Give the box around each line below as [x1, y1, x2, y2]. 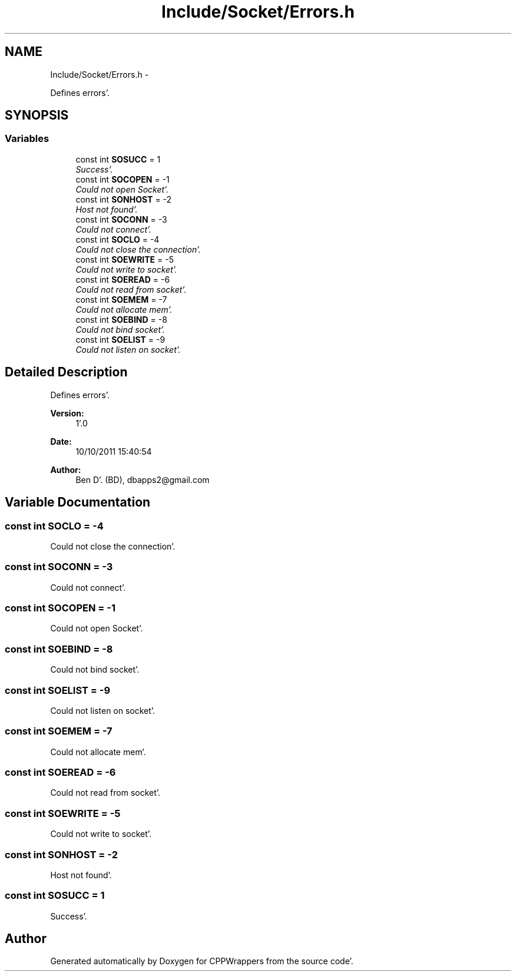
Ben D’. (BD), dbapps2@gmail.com [75, 474, 210, 485]
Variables [5, 133, 49, 145]
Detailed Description [5, 365, 128, 380]
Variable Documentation [5, 495, 151, 510]
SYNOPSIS [5, 108, 69, 123]
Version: [50, 408, 84, 418]
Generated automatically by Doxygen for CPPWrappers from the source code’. [50, 956, 353, 967]
